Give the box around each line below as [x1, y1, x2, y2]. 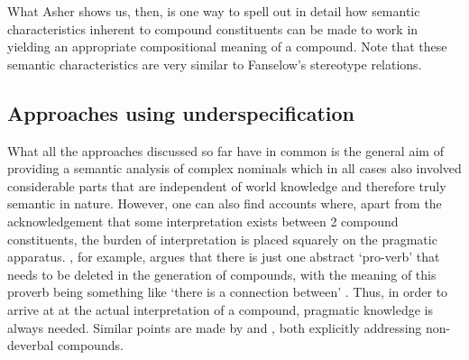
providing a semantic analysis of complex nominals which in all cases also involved [7, 159, 462, 178]
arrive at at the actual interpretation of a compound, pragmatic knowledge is [7, 300, 434, 318]
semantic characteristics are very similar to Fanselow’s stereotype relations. [7, 54, 422, 73]
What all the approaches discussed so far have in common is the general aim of [7, 141, 444, 160]
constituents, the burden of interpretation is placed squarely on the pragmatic [7, 229, 437, 248]
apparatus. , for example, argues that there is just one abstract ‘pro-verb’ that [7, 247, 440, 266]
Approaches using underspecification [7, 98, 355, 126]
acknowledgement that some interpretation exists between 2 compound [7, 211, 399, 230]
